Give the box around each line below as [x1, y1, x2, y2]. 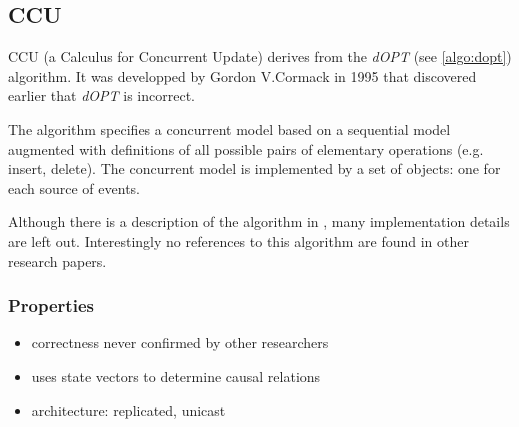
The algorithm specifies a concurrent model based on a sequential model [8, 118, 451, 139]
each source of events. [8, 177, 140, 198]
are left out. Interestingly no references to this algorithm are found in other [8, 230, 469, 251]
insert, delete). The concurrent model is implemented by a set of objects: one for [8, 158, 501, 179]
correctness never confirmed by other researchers [31, 332, 329, 353]
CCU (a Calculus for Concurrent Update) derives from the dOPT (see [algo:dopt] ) [8, 46, 512, 67]
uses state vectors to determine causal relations [31, 365, 321, 386]
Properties [8, 293, 94, 318]
